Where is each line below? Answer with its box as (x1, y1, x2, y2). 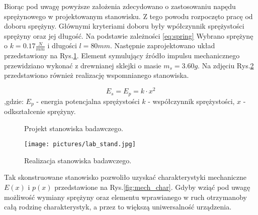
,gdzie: (4, 95, 24, 106)
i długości (47, 40, 77, 51)
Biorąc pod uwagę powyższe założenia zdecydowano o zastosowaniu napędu (4, 1, 236, 11)
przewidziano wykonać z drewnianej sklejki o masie (4, 60, 161, 70)
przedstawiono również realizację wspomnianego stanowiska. (4, 70, 189, 80)
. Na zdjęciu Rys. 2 (198, 60, 254, 70)
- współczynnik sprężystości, (148, 95, 235, 106)
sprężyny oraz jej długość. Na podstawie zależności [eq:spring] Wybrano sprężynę (4, 30, 253, 41)
